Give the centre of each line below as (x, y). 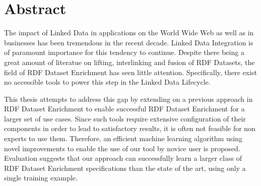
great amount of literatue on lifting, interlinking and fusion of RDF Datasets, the (129, 62)
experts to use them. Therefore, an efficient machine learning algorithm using (123, 138)
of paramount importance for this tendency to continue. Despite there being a (124, 52)
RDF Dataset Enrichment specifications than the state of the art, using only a (125, 168)
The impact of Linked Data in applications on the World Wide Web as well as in (129, 33)
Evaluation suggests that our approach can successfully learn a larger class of (123, 158)
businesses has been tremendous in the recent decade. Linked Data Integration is (129, 42)
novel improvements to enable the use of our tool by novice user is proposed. (122, 148)
